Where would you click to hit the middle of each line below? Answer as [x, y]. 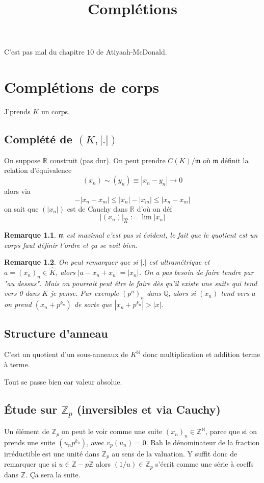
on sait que [21, 208]
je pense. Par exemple [85, 293]
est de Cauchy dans [97, 208]
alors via [17, 191]
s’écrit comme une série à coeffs [205, 464]
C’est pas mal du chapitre [44, 52]
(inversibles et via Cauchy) [149, 409]
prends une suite [30, 442]
